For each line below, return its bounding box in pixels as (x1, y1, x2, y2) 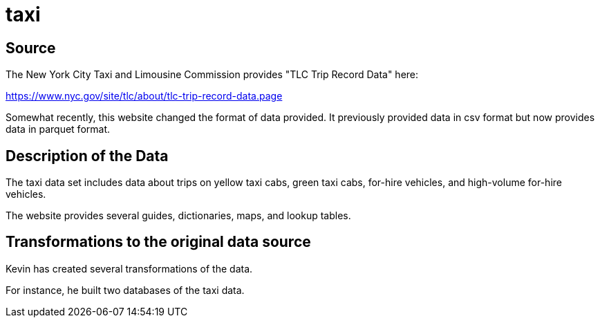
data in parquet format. (6, 123, 111, 136)
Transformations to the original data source (6, 233, 311, 251)
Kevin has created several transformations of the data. (6, 262, 253, 275)
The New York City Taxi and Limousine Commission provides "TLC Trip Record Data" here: (6, 68, 419, 81)
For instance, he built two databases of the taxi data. (6, 284, 245, 296)
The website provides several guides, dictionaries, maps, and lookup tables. (6, 210, 351, 222)
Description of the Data (6, 147, 169, 165)
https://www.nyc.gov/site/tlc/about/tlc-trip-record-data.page (6, 90, 283, 102)
